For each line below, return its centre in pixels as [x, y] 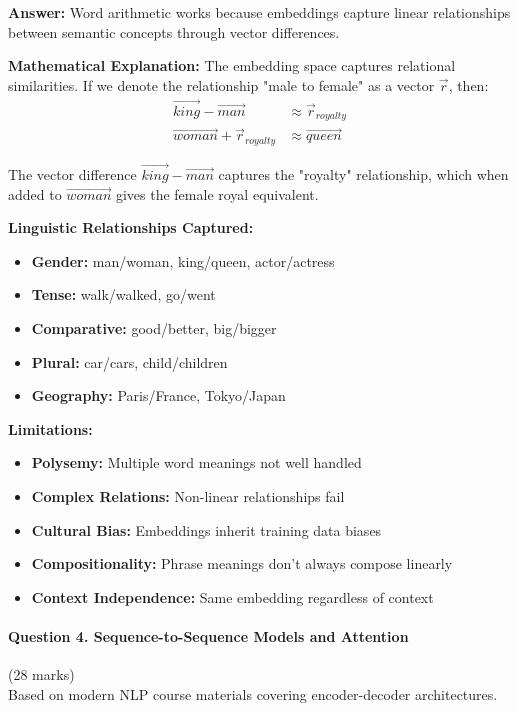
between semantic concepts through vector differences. [174, 31]
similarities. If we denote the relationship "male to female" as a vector [221, 84]
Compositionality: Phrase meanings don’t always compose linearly [242, 563]
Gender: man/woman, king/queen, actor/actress [183, 260]
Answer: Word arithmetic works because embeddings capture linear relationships [259, 12]
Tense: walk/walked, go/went [123, 294]
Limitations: [50, 428]
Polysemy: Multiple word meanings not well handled [196, 462]
